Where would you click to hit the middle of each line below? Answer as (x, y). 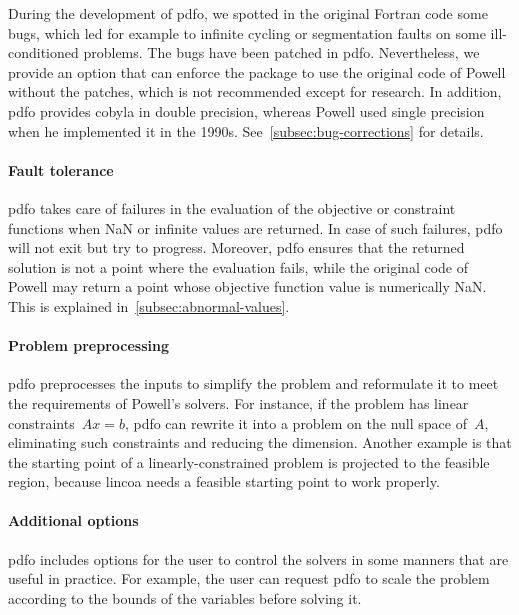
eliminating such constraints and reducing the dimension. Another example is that (260, 442)
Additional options (73, 520)
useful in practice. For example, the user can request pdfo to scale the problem (249, 578)
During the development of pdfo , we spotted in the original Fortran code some (248, 13)
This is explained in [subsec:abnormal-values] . (149, 305)
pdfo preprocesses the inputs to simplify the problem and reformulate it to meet (253, 383)
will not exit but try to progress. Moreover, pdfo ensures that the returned (236, 247)
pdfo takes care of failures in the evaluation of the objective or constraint (232, 207)
